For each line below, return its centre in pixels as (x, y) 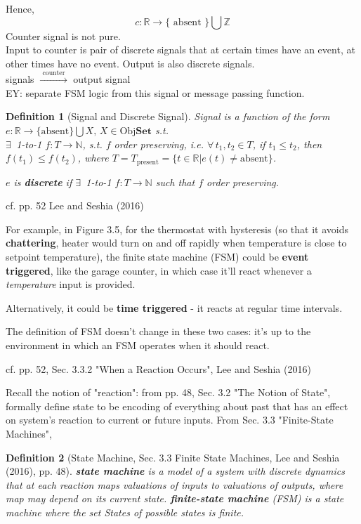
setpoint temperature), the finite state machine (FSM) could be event (157, 256)
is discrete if (43, 182)
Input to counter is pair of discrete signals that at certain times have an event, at (180, 50)
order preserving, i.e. (159, 144)
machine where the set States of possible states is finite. (125, 512)
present (147, 162)
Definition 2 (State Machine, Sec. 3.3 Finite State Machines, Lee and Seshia (173, 457)
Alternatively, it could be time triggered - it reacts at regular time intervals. (174, 307)
